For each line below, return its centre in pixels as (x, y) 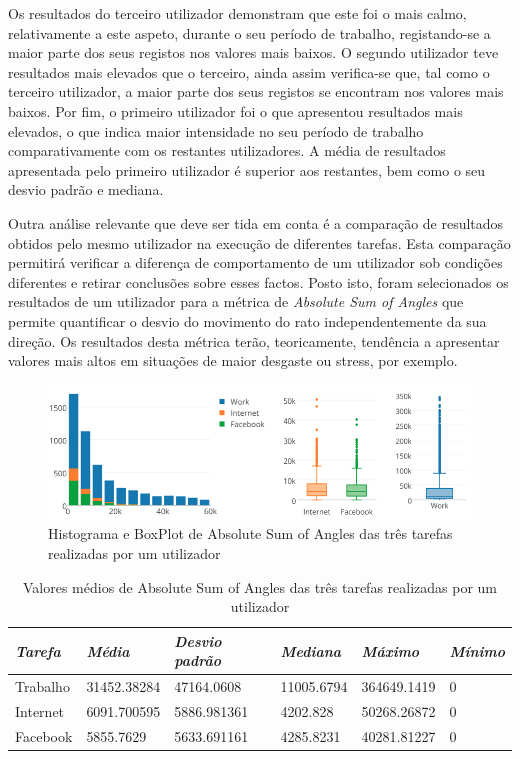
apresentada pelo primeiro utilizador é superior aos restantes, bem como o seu (247, 169)
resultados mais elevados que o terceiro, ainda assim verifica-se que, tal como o (249, 71)
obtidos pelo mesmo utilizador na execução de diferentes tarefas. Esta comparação (259, 242)
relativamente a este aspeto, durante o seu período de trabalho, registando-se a (249, 32)
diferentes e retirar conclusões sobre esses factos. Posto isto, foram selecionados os (258, 281)
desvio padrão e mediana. (86, 189)
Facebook (44, 735)
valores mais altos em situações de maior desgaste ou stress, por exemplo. (233, 360)
